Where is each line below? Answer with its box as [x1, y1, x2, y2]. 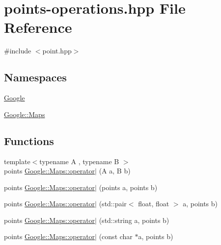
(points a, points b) [99, 182, 158, 192]
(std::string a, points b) [99, 215, 169, 225]
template [4, 156, 30, 166]
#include [4, 46, 31, 56]
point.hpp [42, 46, 72, 56]
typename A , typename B [39, 156, 119, 166]
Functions [4, 133, 54, 148]
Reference [4, 17, 72, 37]
